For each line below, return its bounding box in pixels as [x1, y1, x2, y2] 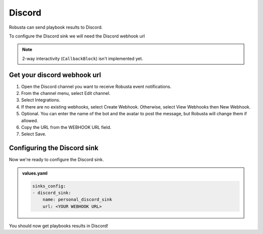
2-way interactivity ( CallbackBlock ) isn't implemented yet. [22, 55, 143, 61]
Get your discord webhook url [9, 71, 101, 79]
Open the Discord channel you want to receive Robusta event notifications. [21, 83, 171, 90]
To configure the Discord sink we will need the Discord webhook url [9, 33, 145, 39]
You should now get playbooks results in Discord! [9, 223, 109, 229]
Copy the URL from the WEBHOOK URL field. [21, 124, 112, 130]
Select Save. [21, 131, 46, 137]
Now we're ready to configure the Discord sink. [9, 157, 104, 162]
